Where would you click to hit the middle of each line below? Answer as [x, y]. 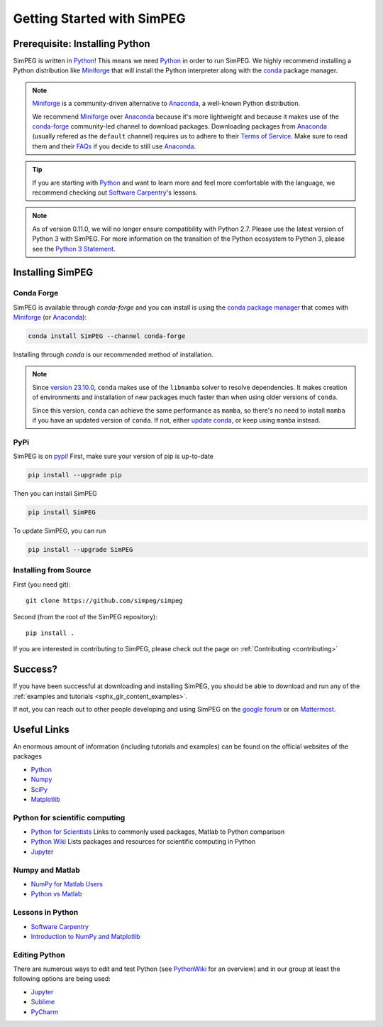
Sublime [43, 1002]
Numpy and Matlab [47, 870]
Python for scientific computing [69, 817]
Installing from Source [52, 570]
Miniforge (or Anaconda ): [50, 317]
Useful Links [41, 729]
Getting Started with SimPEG [99, 18]
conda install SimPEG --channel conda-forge [107, 336]
